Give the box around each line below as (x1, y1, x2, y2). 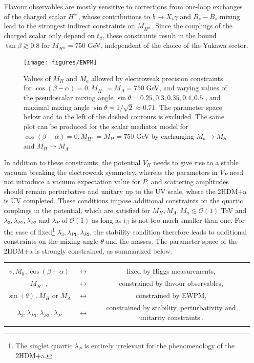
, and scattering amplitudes (147, 176, 229, 187)
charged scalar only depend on (4, 30, 95, 40)
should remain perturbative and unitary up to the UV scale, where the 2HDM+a (4, 186, 247, 196)
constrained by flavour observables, (119, 278, 223, 288)
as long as (92, 214, 122, 225)
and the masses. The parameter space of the (106, 236, 238, 246)
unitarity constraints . (139, 312, 203, 322)
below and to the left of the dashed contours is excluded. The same (23, 111, 224, 122)
